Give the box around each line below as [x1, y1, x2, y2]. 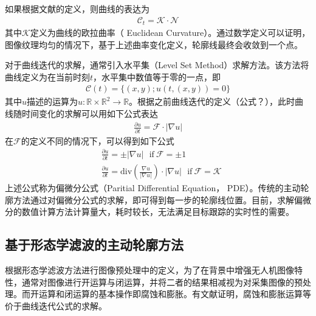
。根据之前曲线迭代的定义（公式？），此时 [129, 95, 295, 108]
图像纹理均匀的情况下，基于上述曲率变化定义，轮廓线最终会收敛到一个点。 [5, 38, 303, 51]
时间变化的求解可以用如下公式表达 [21, 107, 158, 120]
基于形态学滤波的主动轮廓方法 [5, 235, 184, 254]
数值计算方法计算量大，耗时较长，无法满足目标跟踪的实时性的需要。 [21, 205, 294, 218]
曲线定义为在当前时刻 [5, 70, 90, 83]
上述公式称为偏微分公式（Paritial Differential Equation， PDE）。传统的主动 [5, 181, 301, 194]
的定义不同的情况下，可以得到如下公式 [21, 134, 174, 147]
